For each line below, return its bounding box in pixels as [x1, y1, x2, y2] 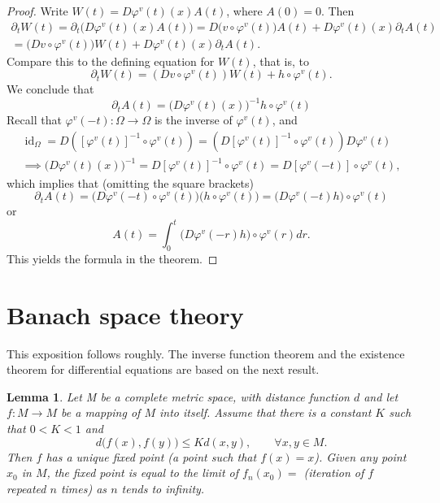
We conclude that [7, 80, 94, 98]
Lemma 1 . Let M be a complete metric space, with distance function [7, 388, 350, 405]
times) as [60, 479, 107, 496]
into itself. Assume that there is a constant [159, 404, 372, 421]
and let [364, 388, 399, 405]
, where [226, 2, 263, 19]
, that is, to [252, 52, 310, 69]
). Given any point [314, 448, 407, 465]
